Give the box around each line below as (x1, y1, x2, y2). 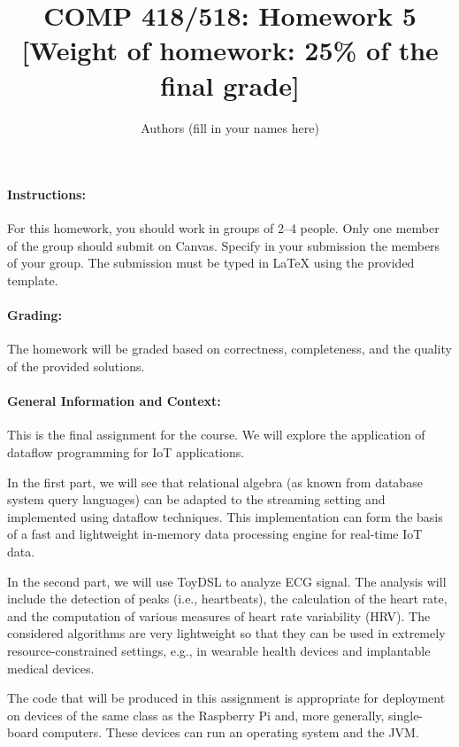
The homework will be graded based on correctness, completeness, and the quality (7, 339, 452, 358)
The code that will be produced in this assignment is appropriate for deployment (7, 689, 446, 707)
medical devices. (7, 658, 95, 677)
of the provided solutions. (7, 357, 145, 376)
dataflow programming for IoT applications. (7, 443, 245, 462)
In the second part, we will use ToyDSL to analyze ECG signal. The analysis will (7, 572, 447, 590)
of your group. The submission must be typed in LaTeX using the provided (7, 253, 415, 272)
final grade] (160, 66, 300, 103)
